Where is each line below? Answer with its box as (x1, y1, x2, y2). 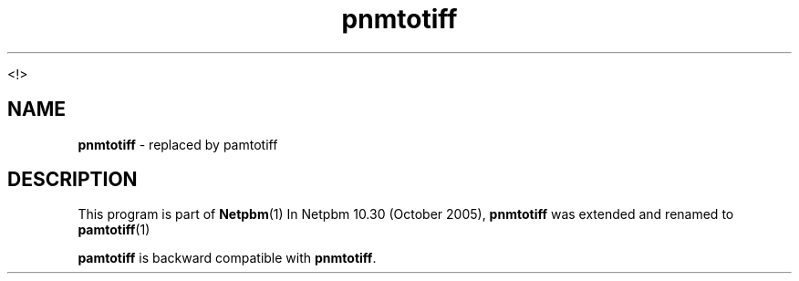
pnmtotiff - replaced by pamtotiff (78, 136, 278, 152)
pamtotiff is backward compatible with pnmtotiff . (78, 250, 377, 266)
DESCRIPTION (7, 168, 138, 192)
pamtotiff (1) (78, 222, 150, 238)
